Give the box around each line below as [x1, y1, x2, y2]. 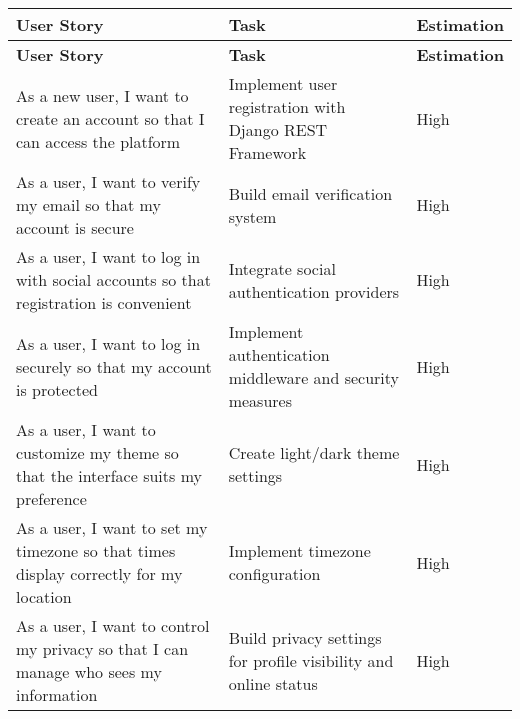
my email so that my [16, 193, 161, 216]
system [228, 204, 277, 228]
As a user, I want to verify [16, 170, 201, 193]
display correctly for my [16, 562, 183, 585]
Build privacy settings [228, 625, 382, 649]
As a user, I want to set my [16, 516, 208, 539]
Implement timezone [228, 539, 371, 562]
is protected [16, 377, 98, 401]
